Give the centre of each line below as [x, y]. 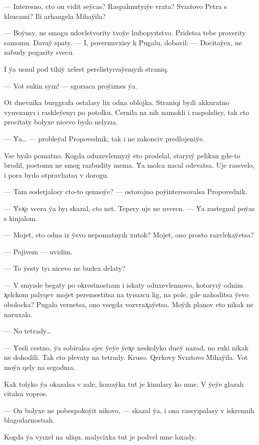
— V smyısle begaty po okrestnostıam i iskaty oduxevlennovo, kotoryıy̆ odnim [124, 284]
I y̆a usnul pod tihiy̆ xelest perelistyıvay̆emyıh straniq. [86, 68]
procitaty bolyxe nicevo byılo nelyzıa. [61, 122]
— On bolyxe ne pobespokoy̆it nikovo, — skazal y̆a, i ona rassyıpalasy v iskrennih [129, 410]
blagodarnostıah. [29, 420]
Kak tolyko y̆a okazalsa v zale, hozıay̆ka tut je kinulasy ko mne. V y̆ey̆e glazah [124, 384]
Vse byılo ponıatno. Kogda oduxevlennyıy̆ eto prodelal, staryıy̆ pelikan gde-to [122, 155]
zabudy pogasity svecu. [39, 52]
